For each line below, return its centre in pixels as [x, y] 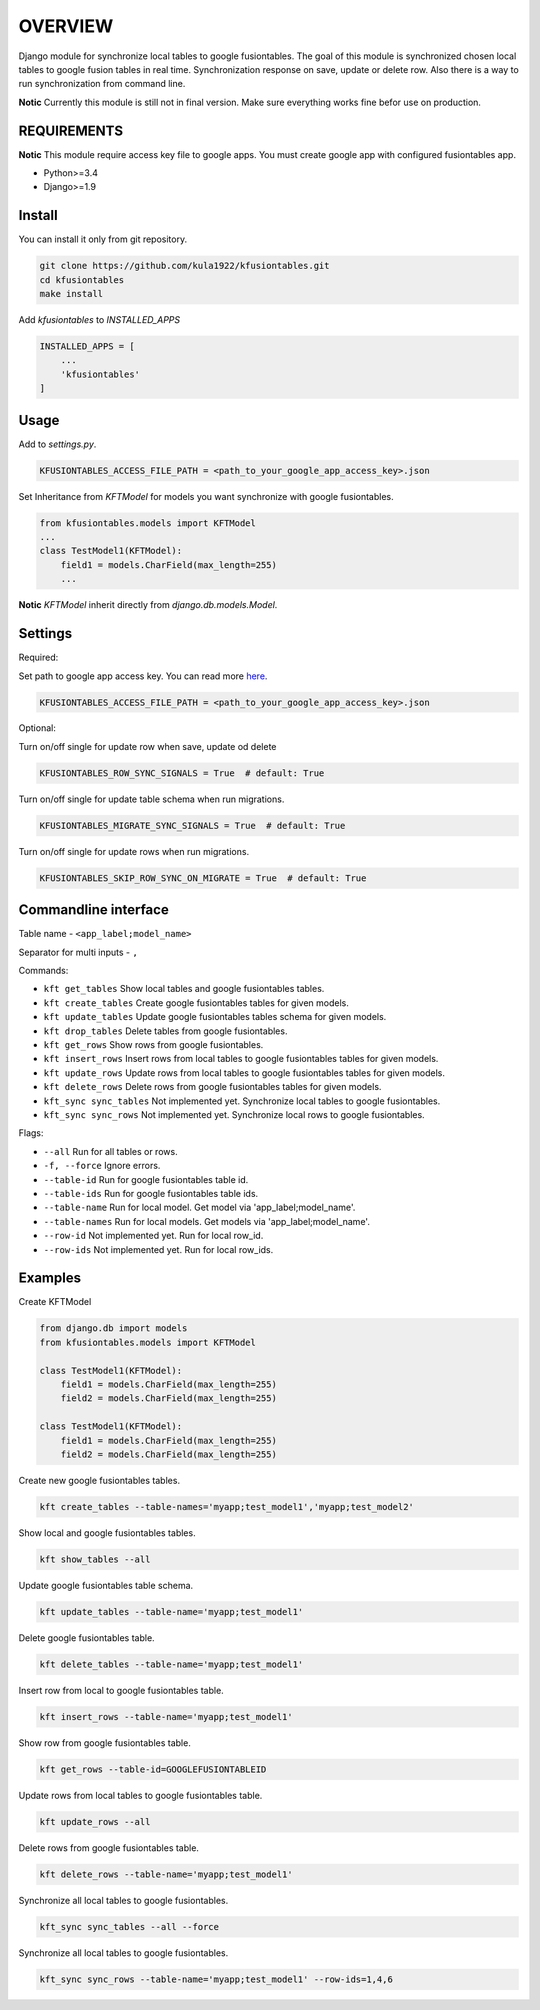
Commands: [43, 971]
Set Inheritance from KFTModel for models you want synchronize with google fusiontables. [206, 496]
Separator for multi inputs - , [78, 952]
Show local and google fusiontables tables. [107, 1532]
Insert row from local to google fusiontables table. [121, 1690]
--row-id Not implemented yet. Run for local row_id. [153, 1236]
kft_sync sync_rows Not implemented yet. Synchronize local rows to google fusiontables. [234, 1114]
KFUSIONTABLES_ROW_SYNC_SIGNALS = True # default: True [182, 773]
